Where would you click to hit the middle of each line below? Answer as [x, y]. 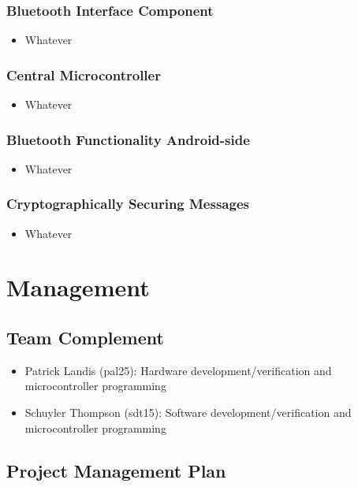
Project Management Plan [116, 470]
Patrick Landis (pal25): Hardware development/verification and [178, 370]
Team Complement [85, 338]
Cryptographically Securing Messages [128, 204]
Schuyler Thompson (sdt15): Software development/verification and [188, 413]
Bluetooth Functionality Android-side [128, 139]
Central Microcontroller [84, 74]
